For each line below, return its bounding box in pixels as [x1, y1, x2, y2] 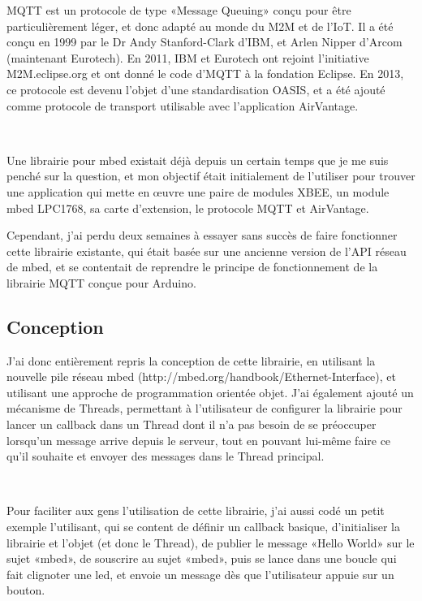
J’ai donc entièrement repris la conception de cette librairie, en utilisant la [6, 352, 376, 369]
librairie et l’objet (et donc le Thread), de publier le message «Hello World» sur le [6, 534, 415, 551]
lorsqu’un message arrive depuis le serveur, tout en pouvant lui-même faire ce [6, 431, 391, 448]
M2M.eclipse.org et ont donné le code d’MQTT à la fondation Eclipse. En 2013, [6, 65, 404, 82]
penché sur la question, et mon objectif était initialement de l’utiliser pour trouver [6, 167, 416, 184]
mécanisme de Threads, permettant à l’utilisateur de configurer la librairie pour [6, 400, 403, 417]
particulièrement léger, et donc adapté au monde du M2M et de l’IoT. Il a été [6, 17, 394, 34]
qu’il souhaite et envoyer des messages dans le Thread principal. [6, 448, 325, 465]
